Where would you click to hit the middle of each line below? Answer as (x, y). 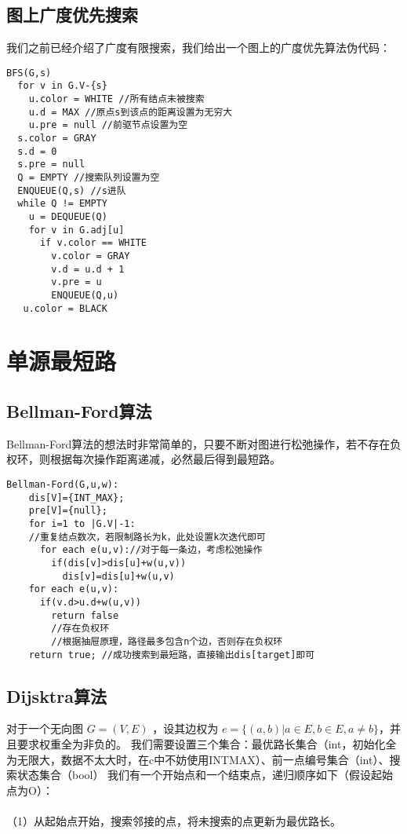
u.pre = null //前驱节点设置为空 (108, 125)
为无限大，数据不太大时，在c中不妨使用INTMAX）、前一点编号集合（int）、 (198, 759)
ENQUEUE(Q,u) (85, 295)
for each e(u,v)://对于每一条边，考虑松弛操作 (151, 550)
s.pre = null (51, 165)
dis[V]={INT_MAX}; (76, 497)
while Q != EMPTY (62, 204)
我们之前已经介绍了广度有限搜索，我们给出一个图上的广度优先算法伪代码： (198, 48)
